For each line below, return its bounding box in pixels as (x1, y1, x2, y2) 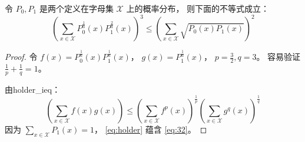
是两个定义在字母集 (39, 2, 114, 14)
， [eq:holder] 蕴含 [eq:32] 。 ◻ (94, 123, 207, 135)
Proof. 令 (5, 50, 38, 63)
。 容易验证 (256, 50, 301, 63)
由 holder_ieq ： (5, 83, 61, 95)
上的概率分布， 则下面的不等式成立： (126, 2, 270, 14)
